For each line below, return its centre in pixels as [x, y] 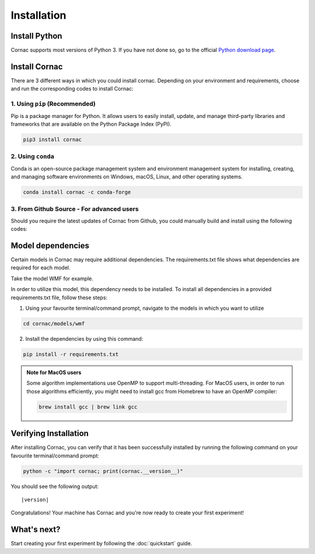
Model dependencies [50, 245]
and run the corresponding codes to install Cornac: [72, 89]
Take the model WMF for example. [52, 278]
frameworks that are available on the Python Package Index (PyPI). [91, 124]
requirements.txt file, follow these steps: [59, 297]
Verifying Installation [50, 433]
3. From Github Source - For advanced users [75, 209]
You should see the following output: [55, 486]
